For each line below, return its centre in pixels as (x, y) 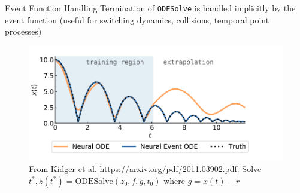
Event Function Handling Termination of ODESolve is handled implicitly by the (150, 8)
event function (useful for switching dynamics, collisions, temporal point (137, 19)
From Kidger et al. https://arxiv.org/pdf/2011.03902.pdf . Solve (145, 168)
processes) (23, 31)
